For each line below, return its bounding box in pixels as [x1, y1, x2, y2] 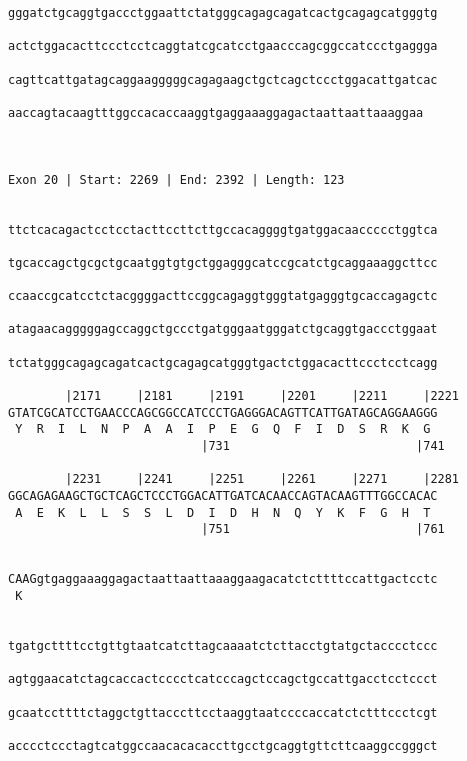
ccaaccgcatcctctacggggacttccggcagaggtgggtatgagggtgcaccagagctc [8, 289, 438, 304]
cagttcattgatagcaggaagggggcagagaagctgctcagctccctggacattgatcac [8, 72, 438, 87]
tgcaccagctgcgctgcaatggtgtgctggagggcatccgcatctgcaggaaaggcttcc [8, 255, 438, 270]
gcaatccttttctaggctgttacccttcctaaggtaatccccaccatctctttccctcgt [8, 705, 438, 720]
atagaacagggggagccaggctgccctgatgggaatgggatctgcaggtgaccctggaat [8, 322, 438, 337]
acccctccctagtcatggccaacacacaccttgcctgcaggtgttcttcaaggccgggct [8, 738, 438, 753]
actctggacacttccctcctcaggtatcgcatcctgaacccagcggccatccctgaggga [8, 39, 438, 54]
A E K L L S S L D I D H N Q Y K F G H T [15, 505, 431, 520]
